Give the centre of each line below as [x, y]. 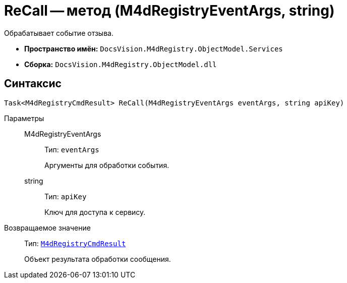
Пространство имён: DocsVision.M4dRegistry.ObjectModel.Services [154, 48]
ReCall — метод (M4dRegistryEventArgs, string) [169, 11]
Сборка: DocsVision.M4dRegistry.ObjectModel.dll [121, 64]
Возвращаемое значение [47, 228]
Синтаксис [33, 84]
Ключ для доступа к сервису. [95, 212]
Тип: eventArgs [72, 149]
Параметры [24, 118]
